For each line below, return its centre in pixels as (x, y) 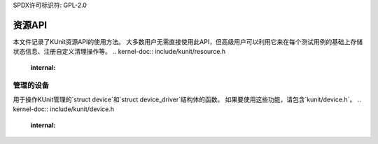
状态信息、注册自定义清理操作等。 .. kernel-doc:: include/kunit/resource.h (119, 52)
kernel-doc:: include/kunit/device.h (64, 109)
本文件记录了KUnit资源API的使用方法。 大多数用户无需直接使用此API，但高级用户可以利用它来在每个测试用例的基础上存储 (188, 41)
